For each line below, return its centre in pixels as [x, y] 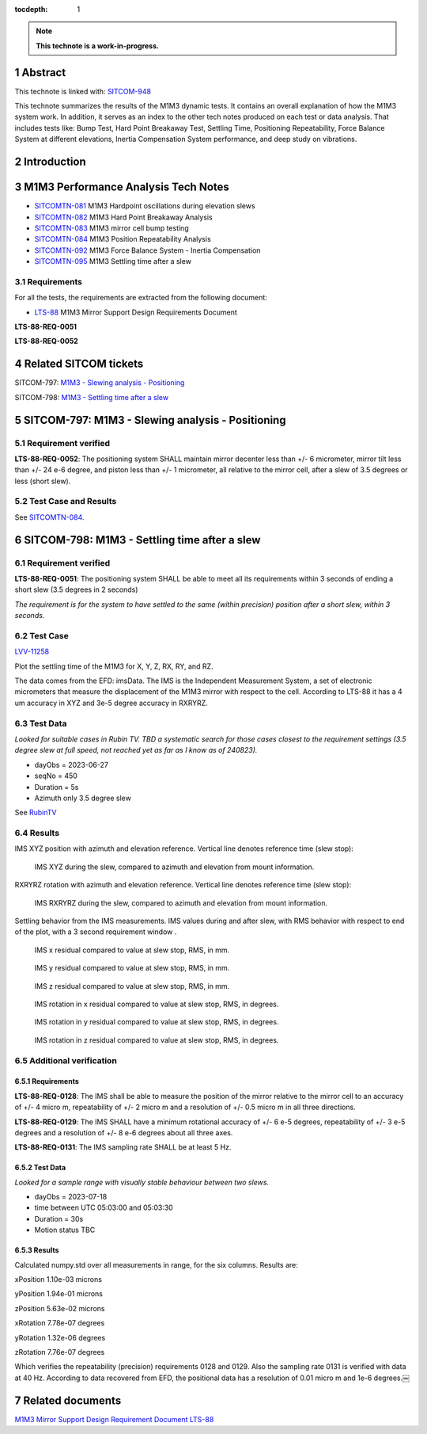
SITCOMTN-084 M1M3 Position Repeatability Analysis [123, 239]
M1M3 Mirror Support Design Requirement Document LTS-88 [114, 1419]
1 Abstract [40, 72]
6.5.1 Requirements [47, 1081]
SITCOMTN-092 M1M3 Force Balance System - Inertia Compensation [147, 250]
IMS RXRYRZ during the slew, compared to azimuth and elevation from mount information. [181, 902]
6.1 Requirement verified [62, 563]
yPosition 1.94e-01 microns [59, 1294]
